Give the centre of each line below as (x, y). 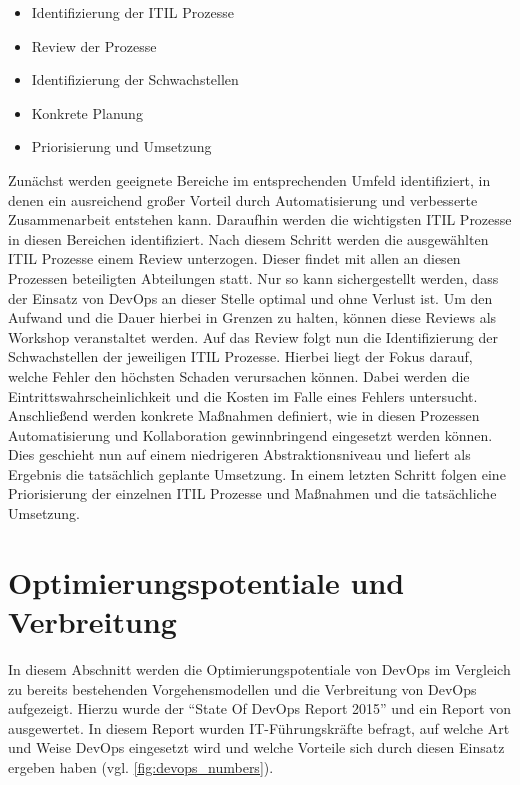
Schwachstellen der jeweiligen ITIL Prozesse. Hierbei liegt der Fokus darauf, (240, 356)
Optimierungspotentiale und (206, 581)
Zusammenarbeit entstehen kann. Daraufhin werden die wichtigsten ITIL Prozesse (260, 219)
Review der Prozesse (94, 45)
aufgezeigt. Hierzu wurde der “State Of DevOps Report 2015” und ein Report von (259, 708)
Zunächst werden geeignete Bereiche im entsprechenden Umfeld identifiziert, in (249, 179)
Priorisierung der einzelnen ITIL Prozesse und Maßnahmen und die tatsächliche (252, 493)
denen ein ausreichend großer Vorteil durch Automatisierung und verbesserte (243, 199)
